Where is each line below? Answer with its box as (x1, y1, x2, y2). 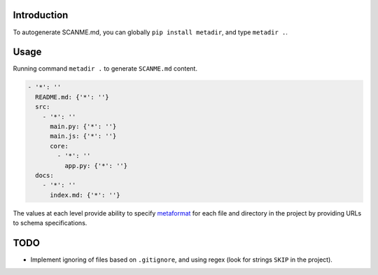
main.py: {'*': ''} (50, 122, 117, 130)
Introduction (13, 9, 69, 21)
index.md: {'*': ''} (50, 191, 120, 199)
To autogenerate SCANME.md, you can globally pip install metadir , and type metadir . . (13, 28, 288, 36)
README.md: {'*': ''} (35, 93, 110, 101)
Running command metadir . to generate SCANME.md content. (13, 64, 197, 73)
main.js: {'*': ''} (50, 132, 117, 140)
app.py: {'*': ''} (64, 162, 128, 169)
